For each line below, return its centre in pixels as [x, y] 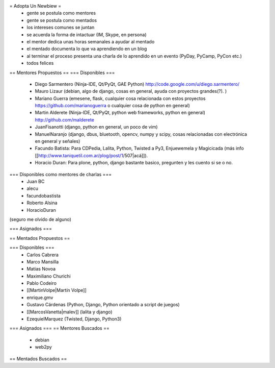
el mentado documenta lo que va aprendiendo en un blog [87, 49]
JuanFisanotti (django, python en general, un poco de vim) [96, 127]
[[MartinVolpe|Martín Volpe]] [57, 290]
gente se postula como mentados [62, 20]
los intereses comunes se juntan [61, 28]
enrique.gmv [40, 297]
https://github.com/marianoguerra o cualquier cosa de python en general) [113, 106]
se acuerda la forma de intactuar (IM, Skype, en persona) [87, 34]
